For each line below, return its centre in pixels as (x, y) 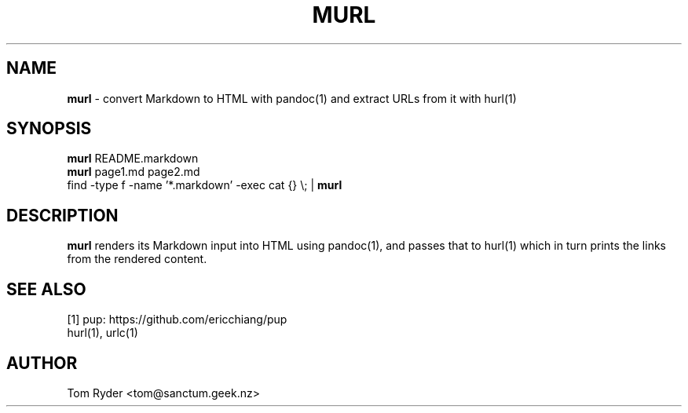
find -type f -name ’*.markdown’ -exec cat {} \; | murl (205, 185)
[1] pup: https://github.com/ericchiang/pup (177, 320)
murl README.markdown (133, 159)
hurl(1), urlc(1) (102, 333)
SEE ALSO (46, 289)
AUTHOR (42, 363)
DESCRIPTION (62, 215)
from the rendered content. (137, 259)
